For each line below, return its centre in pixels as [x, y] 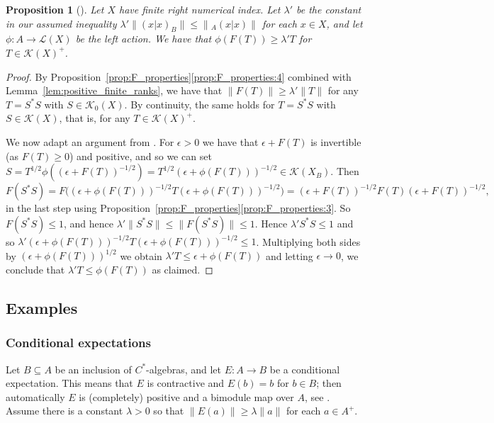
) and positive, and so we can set [140, 156]
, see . [317, 396]
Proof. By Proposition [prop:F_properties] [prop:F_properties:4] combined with [179, 76]
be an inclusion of [93, 369]
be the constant [329, 9]
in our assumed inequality [61, 23]
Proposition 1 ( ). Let [55, 9]
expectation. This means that [69, 383]
